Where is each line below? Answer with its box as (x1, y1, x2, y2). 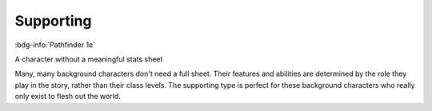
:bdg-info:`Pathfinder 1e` (14, 40, 96, 50)
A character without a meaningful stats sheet (14, 54, 163, 64)
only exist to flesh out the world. (14, 92, 122, 101)
